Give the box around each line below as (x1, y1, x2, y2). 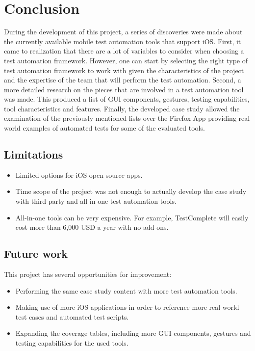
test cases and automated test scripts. (15, 311, 129, 322)
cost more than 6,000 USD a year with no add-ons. (15, 222, 169, 232)
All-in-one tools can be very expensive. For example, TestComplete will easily (15, 212, 249, 222)
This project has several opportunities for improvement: (4, 269, 172, 279)
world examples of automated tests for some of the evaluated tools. (4, 123, 205, 133)
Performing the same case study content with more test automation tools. (15, 285, 237, 296)
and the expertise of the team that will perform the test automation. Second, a (4, 75, 241, 85)
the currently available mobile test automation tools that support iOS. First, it (4, 36, 241, 46)
